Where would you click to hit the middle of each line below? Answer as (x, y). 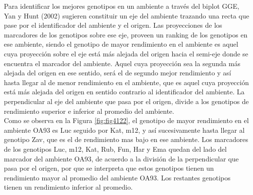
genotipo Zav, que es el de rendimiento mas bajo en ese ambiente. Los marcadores (126, 139)
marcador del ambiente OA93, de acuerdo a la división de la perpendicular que (121, 158)
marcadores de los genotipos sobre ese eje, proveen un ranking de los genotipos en (126, 34)
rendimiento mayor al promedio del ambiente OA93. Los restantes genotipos (117, 177)
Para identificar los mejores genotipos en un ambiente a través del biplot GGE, (122, 6)
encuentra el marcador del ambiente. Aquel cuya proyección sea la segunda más (122, 63)
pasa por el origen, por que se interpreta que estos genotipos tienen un (109, 168)
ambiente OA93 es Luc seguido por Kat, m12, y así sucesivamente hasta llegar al (124, 130)
